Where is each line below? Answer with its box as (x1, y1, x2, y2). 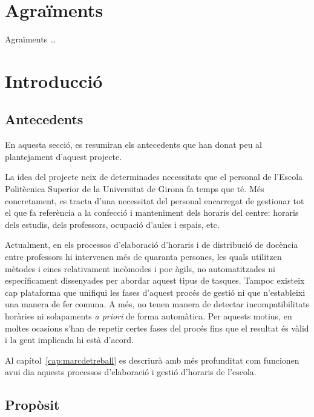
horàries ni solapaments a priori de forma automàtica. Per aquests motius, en (5, 310, 292, 322)
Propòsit (5, 395, 60, 414)
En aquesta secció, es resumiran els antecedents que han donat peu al (5, 138, 262, 151)
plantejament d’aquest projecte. (5, 150, 122, 162)
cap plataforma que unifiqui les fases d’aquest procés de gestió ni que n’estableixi (5, 285, 306, 298)
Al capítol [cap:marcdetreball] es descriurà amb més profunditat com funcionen (5, 353, 299, 366)
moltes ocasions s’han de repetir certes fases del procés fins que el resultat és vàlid (5, 321, 309, 334)
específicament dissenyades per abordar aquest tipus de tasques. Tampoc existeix (5, 274, 305, 287)
